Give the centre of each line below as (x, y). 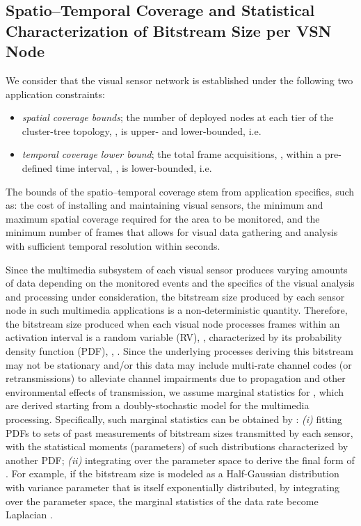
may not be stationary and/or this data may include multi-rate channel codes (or (179, 364)
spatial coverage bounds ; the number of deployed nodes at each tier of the (178, 117)
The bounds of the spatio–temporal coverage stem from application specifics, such (180, 191)
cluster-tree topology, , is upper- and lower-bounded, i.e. (142, 130)
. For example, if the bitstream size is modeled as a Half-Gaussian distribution (173, 473)
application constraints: (55, 94)
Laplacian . (29, 515)
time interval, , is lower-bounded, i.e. (134, 167)
